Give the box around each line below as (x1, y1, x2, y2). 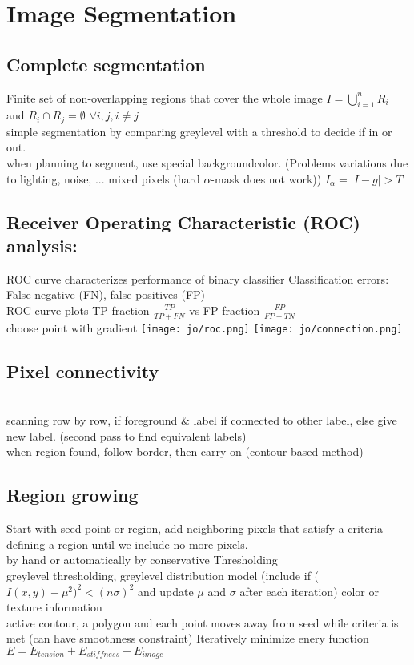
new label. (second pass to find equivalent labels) (6, 427, 247, 444)
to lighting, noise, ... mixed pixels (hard (6, 170, 200, 187)
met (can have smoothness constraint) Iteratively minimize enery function (6, 630, 369, 647)
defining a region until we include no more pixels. (6, 535, 248, 552)
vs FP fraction (189, 301, 260, 318)
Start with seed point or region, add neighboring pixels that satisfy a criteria (6, 520, 383, 537)
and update (138, 582, 194, 599)
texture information (6, 598, 102, 615)
